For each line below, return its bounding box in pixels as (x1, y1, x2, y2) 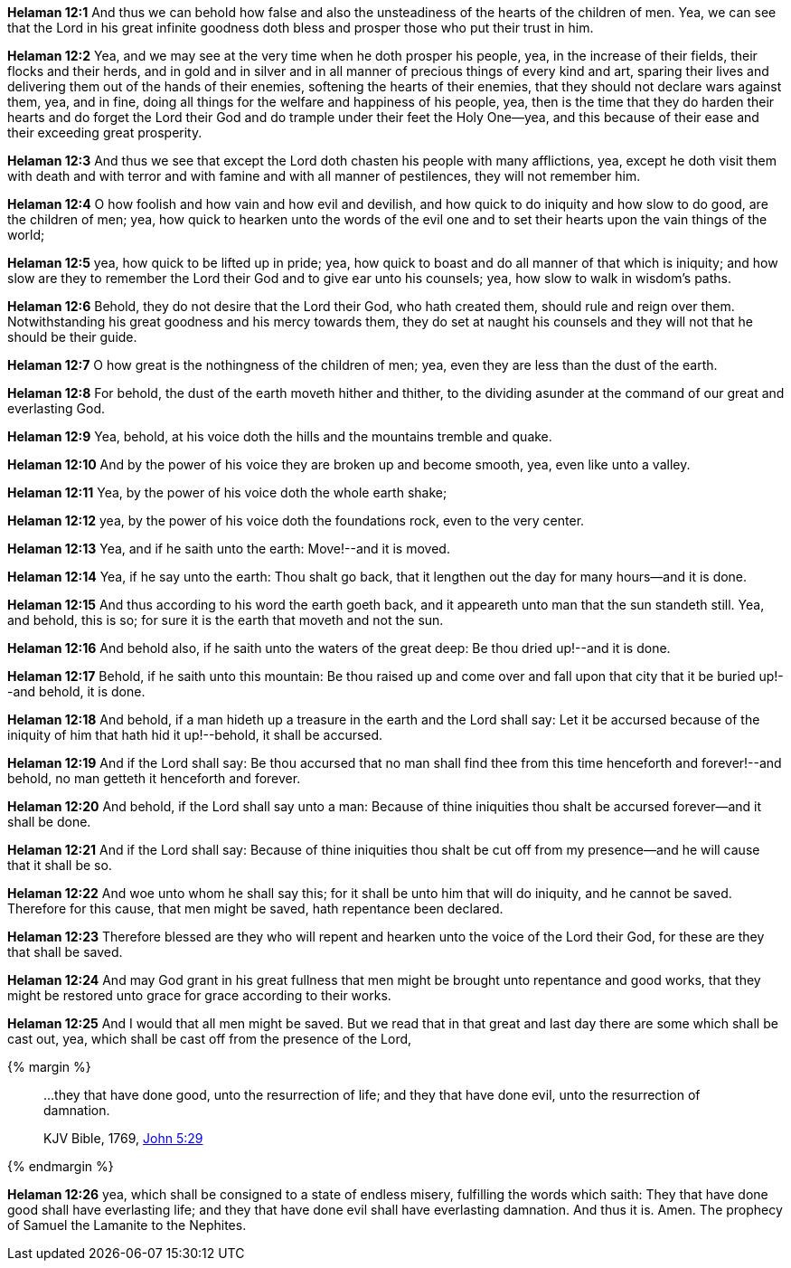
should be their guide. (7, 329, 137, 345)
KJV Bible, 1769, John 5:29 (43, 1131, 203, 1146)
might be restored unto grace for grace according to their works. (7, 988, 391, 1003)
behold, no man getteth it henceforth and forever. (7, 771, 301, 786)
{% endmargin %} (7, 1159, 114, 1174)
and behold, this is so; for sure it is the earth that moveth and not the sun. (7, 612, 444, 628)
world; (7, 227, 45, 242)
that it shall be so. (7, 857, 112, 873)
